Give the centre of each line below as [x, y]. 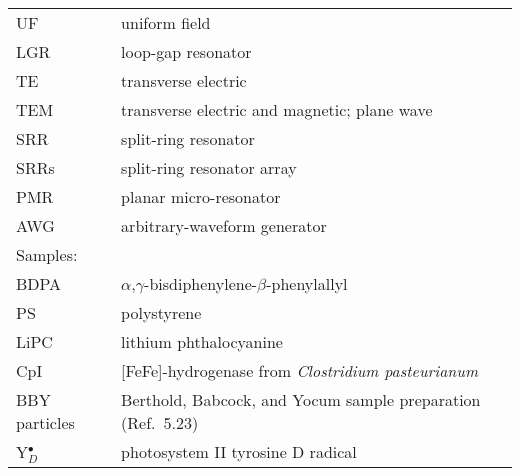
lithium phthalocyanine [202, 341]
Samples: [47, 254]
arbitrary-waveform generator [224, 225]
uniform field [166, 22]
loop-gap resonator [186, 51]
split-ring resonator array [209, 167]
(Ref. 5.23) [160, 422]
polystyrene [161, 312]
